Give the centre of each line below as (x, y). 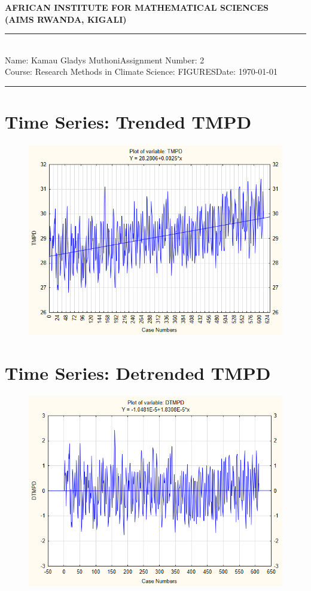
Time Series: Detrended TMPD (138, 372)
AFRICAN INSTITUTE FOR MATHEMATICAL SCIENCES (137, 7)
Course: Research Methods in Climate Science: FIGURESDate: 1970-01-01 (141, 71)
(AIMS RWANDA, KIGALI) (66, 19)
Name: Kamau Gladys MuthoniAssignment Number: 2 (105, 60)
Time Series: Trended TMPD (128, 122)
